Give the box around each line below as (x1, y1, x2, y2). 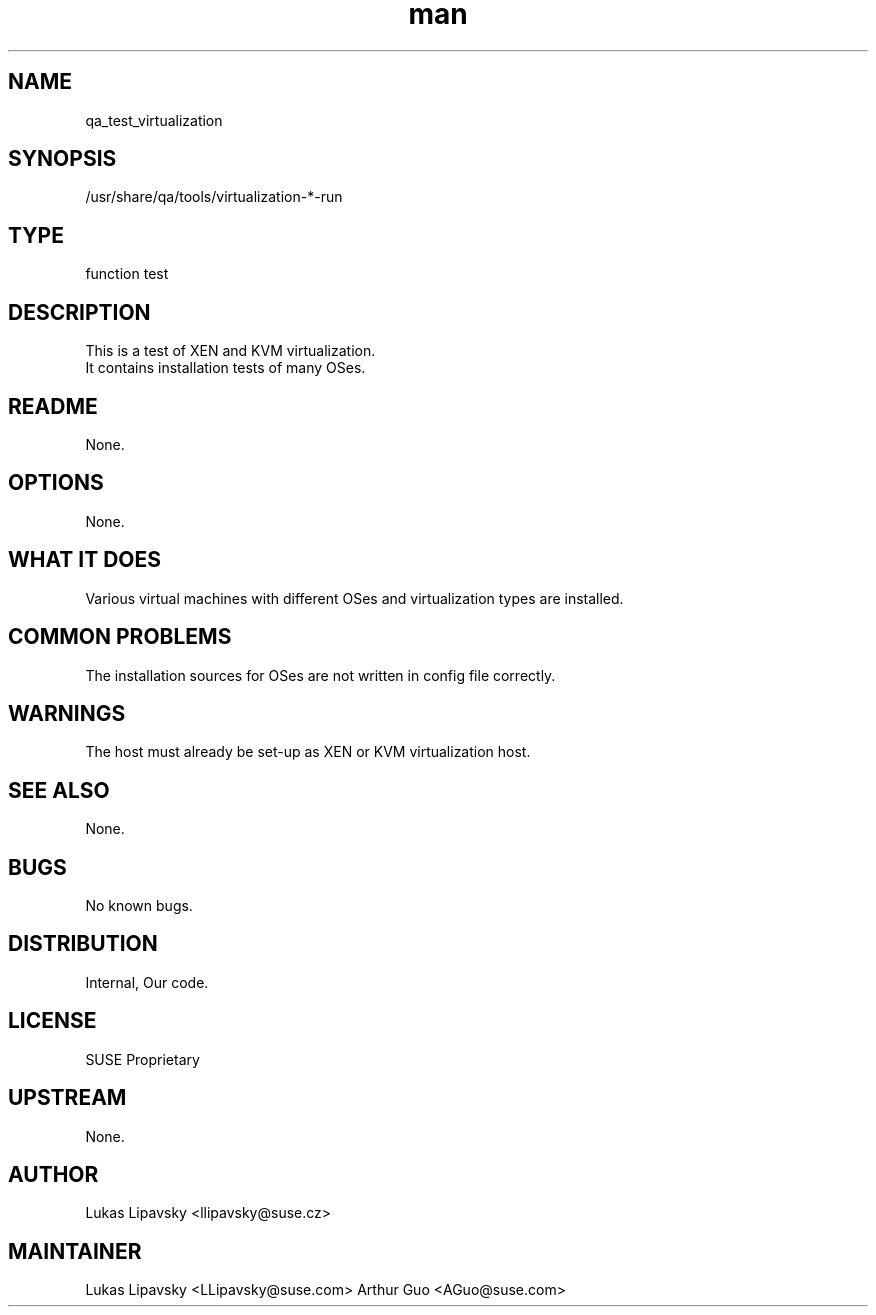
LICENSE (8, 1008, 97, 1034)
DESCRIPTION (8, 299, 151, 325)
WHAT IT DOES (8, 547, 162, 573)
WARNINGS (8, 700, 126, 726)
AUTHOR (8, 1161, 99, 1187)
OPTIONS (8, 470, 104, 496)
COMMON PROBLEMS (8, 624, 232, 650)
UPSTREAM (8, 1085, 127, 1111)
